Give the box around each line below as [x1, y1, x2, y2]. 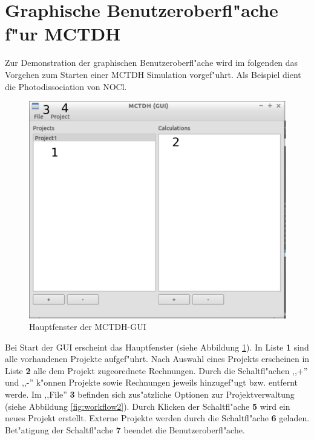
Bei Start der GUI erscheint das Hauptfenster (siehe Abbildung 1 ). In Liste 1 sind [5, 340, 309, 353]
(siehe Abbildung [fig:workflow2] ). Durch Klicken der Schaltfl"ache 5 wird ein [5, 400, 290, 412]
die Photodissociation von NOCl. [5, 80, 127, 92]
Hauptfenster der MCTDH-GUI [29, 320, 146, 333]
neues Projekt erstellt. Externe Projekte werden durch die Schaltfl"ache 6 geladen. [5, 412, 310, 424]
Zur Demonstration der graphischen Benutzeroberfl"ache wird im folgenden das [5, 56, 298, 69]
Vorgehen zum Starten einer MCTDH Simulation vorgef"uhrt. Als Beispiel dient [5, 68, 301, 80]
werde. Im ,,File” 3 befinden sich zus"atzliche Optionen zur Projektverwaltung [5, 388, 295, 401]
